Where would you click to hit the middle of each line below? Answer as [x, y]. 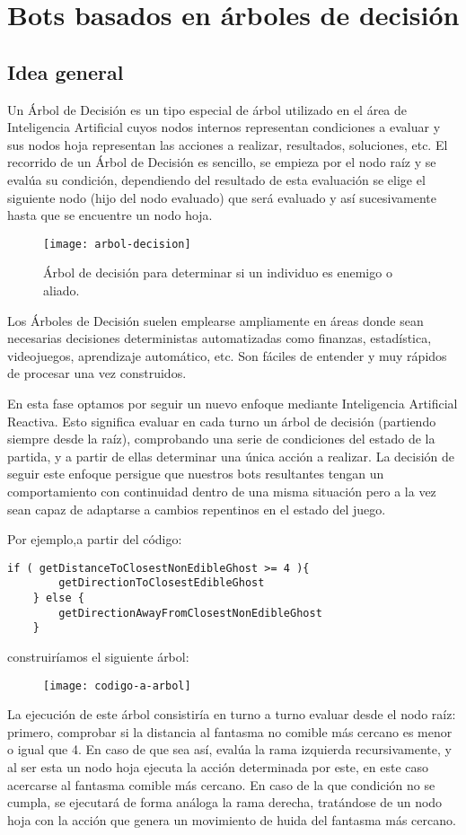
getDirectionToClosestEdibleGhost [162, 583]
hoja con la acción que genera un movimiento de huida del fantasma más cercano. [232, 819]
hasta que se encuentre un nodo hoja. [110, 215]
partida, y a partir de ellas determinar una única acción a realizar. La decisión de [231, 456]
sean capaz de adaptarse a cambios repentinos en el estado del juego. [197, 509]
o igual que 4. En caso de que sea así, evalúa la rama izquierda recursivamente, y [229, 749]
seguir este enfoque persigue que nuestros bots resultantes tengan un [196, 474]
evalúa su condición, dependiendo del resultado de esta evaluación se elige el [216, 179]
